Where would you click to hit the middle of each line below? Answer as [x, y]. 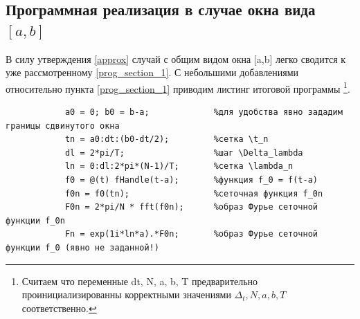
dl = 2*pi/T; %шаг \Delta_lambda [184, 153]
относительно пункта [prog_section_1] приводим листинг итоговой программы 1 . [178, 87]
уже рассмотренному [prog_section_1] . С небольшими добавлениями [152, 72]
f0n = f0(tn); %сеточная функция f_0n [194, 193]
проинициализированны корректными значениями [126, 294]
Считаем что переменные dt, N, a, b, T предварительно [140, 281]
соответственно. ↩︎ [59, 308]
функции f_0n [35, 220]
